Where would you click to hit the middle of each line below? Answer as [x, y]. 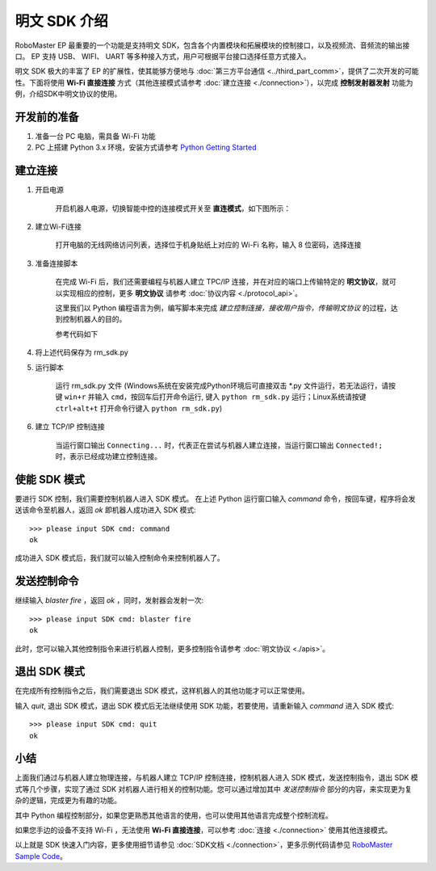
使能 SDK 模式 [50, 480]
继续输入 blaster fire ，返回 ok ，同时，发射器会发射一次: [109, 600]
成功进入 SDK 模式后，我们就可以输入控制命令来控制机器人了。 [120, 558]
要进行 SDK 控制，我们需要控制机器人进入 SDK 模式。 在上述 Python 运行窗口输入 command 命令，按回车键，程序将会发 [215, 499]
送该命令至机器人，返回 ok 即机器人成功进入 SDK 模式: [106, 510]
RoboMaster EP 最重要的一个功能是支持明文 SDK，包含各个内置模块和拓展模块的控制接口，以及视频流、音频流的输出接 [212, 45]
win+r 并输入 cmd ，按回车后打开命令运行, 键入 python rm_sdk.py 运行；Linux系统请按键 [215, 397]
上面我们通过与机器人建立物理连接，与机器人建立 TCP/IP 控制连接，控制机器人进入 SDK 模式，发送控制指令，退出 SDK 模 [217, 778]
